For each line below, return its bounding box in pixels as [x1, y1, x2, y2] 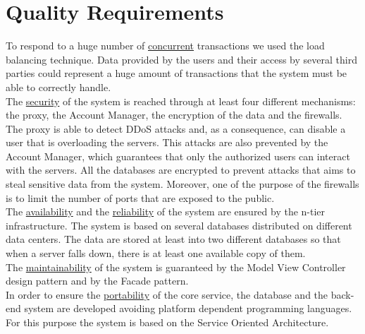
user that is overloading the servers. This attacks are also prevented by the [6, 135, 328, 150]
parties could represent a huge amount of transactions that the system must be [6, 66, 347, 80]
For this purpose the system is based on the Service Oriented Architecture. [6, 315, 329, 329]
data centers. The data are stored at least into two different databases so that [6, 232, 341, 246]
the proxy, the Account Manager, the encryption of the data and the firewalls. [6, 107, 342, 122]
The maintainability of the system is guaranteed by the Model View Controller [6, 259, 346, 274]
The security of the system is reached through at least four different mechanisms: [6, 93, 356, 108]
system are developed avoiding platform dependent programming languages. [24, 301, 352, 316]
